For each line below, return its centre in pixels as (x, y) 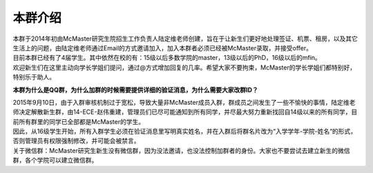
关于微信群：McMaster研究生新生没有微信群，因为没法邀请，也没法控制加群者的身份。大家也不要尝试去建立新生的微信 (181, 150)
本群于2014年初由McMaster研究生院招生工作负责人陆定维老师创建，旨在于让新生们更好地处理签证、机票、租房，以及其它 (185, 39)
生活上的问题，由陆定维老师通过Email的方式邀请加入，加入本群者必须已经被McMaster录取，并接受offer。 (162, 48)
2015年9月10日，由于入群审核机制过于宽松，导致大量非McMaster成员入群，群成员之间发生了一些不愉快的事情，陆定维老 (184, 102)
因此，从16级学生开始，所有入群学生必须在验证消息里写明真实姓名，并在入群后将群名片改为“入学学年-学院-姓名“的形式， (185, 132)
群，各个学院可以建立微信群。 (55, 160)
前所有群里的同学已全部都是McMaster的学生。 (79, 121)
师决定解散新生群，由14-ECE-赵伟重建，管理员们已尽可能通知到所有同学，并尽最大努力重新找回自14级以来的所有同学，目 (185, 112)
